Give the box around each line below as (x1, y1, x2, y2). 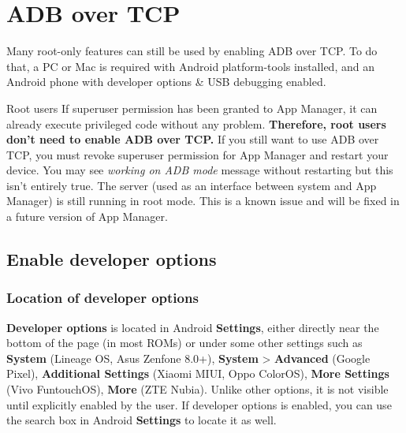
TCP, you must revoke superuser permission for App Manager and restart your (6, 146, 389, 162)
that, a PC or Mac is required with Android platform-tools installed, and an (6, 58, 374, 74)
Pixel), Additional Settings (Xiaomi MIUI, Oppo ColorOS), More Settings (6, 365, 389, 382)
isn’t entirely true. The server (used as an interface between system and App (6, 177, 377, 193)
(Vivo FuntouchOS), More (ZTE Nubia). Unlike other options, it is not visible (6, 381, 389, 398)
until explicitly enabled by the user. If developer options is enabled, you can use (6, 396, 392, 412)
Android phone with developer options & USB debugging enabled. (6, 73, 326, 90)
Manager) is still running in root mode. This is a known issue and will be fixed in (6, 192, 400, 209)
